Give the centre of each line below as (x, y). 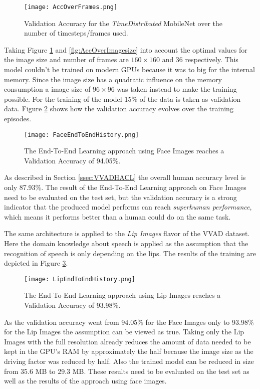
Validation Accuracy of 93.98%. (72, 305)
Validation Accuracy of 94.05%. (72, 160)
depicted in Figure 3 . (36, 263)
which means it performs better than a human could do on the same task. (117, 216)
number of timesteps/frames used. (76, 33)
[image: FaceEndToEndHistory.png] (82, 135)
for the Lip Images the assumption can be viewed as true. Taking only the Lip (124, 332)
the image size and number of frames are (66, 59)
